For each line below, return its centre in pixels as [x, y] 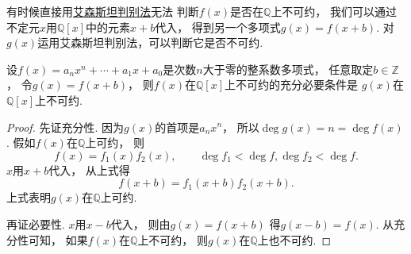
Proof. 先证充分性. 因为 [65, 127]
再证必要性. [36, 223]
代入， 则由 [140, 223]
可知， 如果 [58, 239]
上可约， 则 [115, 142]
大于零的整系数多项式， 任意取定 [288, 69]
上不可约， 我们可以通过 [334, 11]
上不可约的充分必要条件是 [292, 85]
